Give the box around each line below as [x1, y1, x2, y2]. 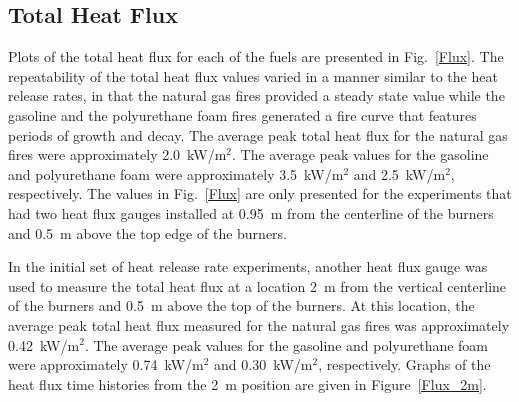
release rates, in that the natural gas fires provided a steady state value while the [8, 85, 505, 106]
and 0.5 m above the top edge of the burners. [8, 222, 287, 243]
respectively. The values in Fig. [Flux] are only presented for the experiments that [8, 183, 512, 204]
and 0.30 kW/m [214, 354, 313, 375]
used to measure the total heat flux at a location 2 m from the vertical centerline [8, 275, 507, 296]
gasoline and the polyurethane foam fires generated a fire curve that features [8, 104, 477, 125]
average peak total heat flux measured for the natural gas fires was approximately [8, 314, 510, 335]
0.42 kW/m [8, 334, 80, 355]
